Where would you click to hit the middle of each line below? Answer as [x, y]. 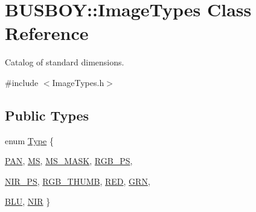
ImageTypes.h [78, 82]
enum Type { [29, 140]
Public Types [47, 115]
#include [22, 82]
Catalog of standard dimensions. [65, 62]
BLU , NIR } [28, 201]
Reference [47, 33]
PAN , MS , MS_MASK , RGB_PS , [69, 161]
